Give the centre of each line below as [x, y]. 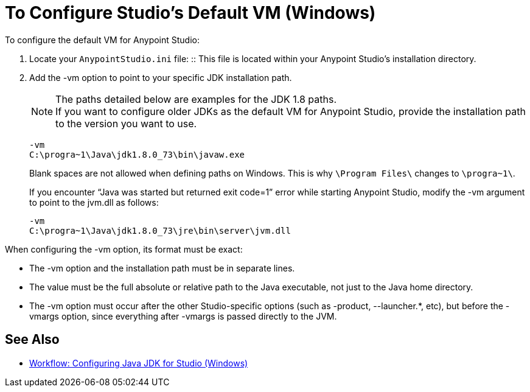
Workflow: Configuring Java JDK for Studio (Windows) [139, 363]
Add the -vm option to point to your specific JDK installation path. [161, 77]
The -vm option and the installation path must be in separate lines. [162, 268]
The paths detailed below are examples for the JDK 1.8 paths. [196, 99]
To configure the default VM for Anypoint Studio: [103, 40]
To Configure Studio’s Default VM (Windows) [190, 13]
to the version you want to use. [126, 123]
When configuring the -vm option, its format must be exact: [124, 249]
